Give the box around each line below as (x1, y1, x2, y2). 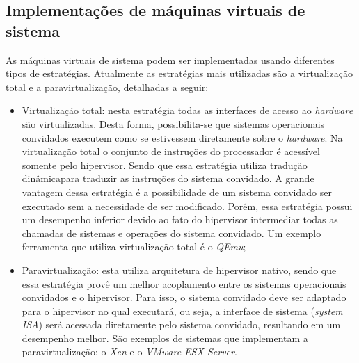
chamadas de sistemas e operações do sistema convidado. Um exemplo (22, 225, 321, 240)
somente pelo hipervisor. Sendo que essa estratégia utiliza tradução (22, 157, 308, 172)
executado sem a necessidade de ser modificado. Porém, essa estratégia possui (22, 198, 353, 213)
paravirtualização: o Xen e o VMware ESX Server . (22, 344, 237, 359)
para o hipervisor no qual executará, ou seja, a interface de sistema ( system (22, 303, 343, 318)
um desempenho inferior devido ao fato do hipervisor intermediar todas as (22, 212, 338, 227)
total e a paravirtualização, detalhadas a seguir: (6, 79, 209, 94)
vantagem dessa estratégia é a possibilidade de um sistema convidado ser (22, 184, 332, 199)
